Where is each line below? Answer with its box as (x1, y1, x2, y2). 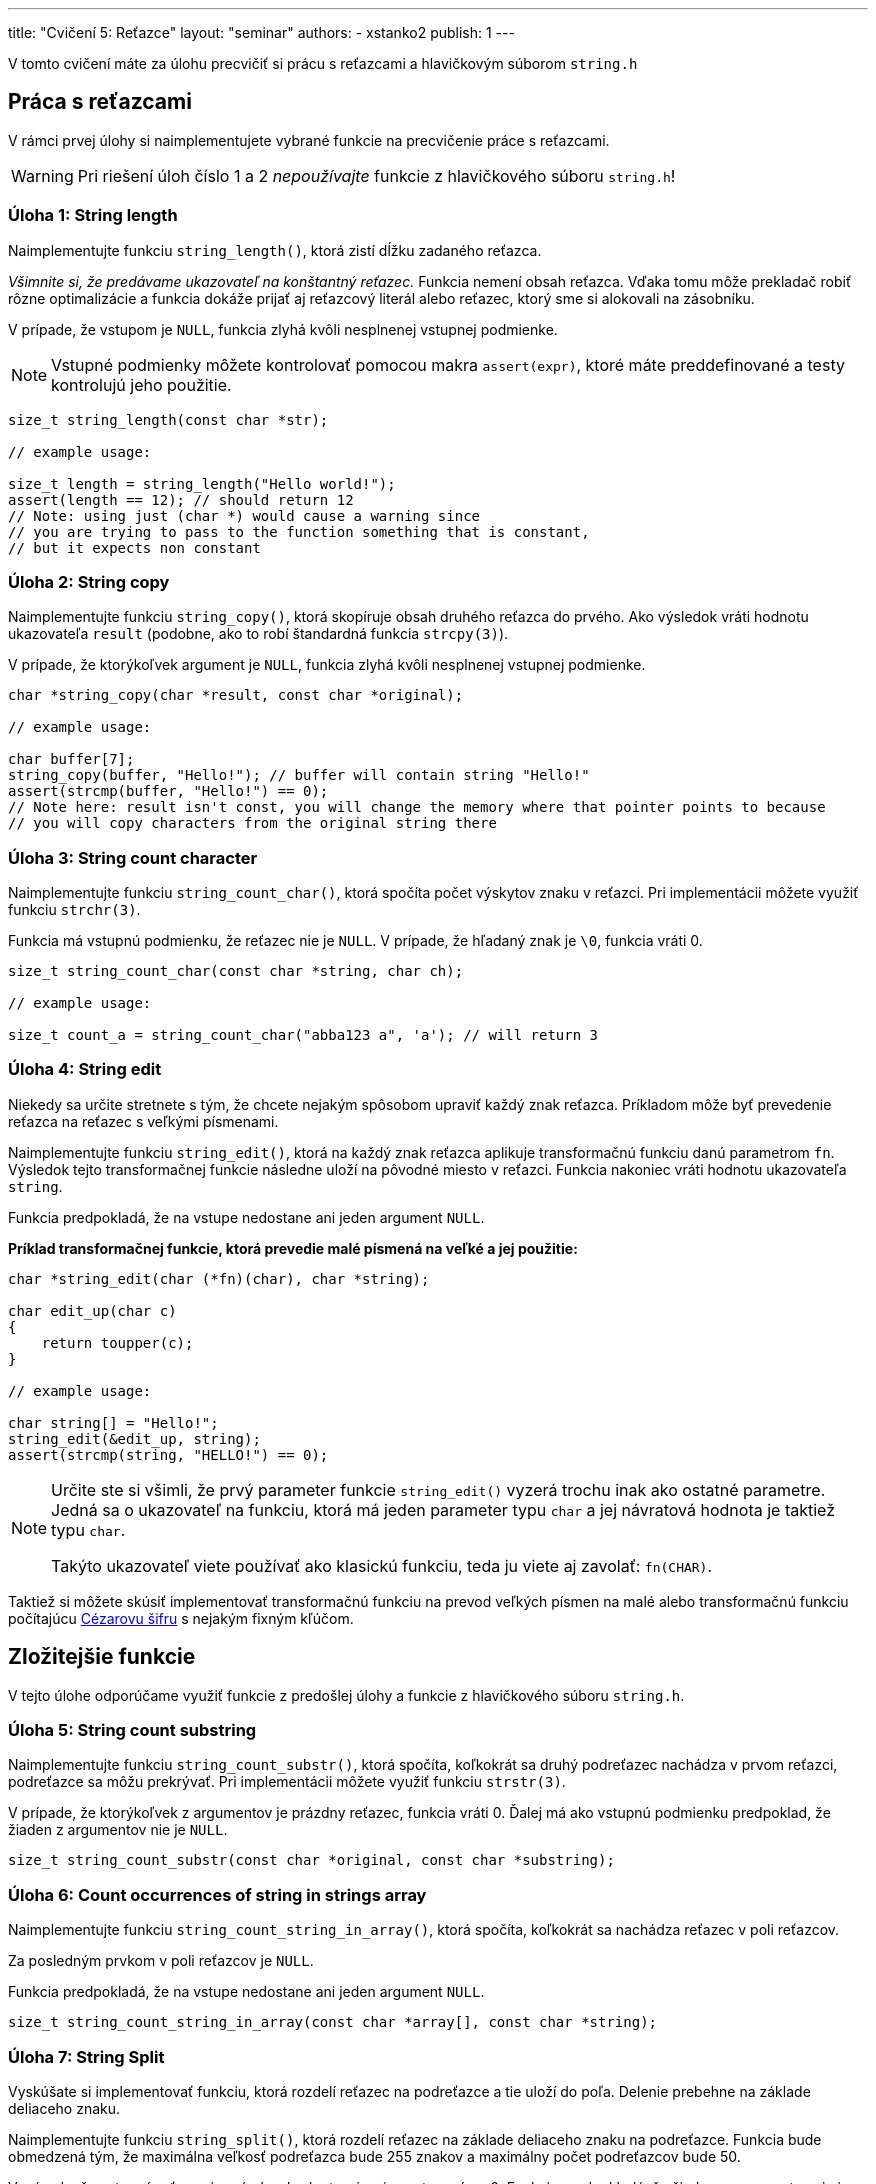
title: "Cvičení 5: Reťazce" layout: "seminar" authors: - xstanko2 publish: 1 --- (8, 24, 515, 41)
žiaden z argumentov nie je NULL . (8, 1821, 228, 1839)
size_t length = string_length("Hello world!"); (8, 475, 396, 492)
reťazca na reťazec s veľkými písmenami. (8, 1112, 279, 1130)
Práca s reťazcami (8, 89, 192, 115)
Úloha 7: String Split (8, 2046, 165, 2067)
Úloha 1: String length (8, 205, 178, 226)
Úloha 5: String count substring (8, 1720, 257, 1741)
